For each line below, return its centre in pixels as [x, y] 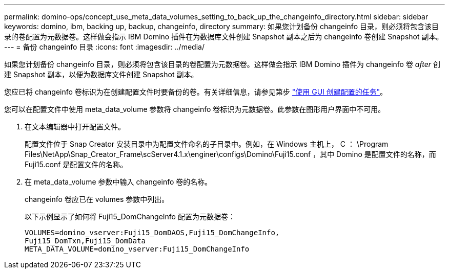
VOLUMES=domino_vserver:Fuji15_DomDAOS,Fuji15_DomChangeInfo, [152, 233]
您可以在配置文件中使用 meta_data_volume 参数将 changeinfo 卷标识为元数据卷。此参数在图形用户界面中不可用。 [195, 109]
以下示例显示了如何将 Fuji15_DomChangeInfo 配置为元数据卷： [130, 217]
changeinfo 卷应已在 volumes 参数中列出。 [97, 199]
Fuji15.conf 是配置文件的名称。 [76, 164]
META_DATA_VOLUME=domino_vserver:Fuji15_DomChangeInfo [137, 249]
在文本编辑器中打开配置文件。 [75, 127]
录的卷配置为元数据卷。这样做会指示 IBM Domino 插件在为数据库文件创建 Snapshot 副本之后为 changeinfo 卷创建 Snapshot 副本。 [224, 37]
